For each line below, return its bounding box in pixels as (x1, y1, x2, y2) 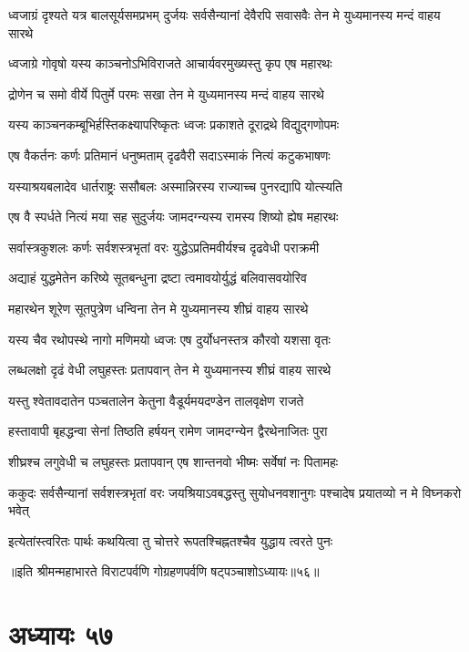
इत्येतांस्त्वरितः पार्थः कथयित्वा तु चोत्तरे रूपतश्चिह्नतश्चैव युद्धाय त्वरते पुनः (8, 531, 333, 550)
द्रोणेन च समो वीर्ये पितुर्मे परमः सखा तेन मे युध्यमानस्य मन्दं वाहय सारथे (8, 84, 324, 103)
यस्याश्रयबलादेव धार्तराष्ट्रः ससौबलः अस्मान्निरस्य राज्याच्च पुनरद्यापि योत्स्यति (8, 176, 343, 195)
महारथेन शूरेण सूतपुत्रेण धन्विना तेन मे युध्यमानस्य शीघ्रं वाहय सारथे (8, 298, 309, 317)
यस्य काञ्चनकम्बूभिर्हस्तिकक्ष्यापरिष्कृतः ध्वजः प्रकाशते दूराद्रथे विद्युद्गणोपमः (8, 115, 340, 134)
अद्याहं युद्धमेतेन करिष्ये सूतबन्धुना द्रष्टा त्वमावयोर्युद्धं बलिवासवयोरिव (8, 268, 307, 287)
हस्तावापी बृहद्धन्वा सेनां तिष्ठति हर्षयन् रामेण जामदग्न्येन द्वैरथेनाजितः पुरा (8, 421, 328, 440)
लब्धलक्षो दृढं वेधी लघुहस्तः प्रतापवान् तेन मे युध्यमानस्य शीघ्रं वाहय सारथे (8, 360, 331, 379)
